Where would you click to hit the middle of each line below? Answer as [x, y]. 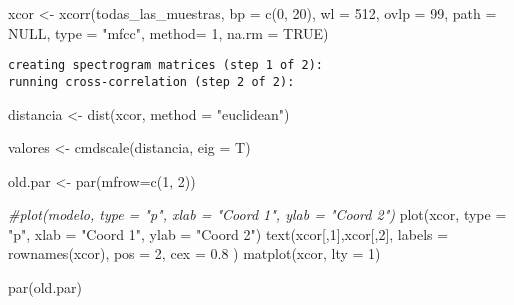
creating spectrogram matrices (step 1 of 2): [165, 65]
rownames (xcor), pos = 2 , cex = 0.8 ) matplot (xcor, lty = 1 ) [194, 253]
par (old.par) [45, 287]
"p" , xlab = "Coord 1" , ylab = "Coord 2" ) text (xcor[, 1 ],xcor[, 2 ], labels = [228, 233]
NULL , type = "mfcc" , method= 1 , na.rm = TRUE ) [168, 32]
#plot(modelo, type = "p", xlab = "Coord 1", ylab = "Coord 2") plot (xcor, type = [257, 214]
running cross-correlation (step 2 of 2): [151, 81]
